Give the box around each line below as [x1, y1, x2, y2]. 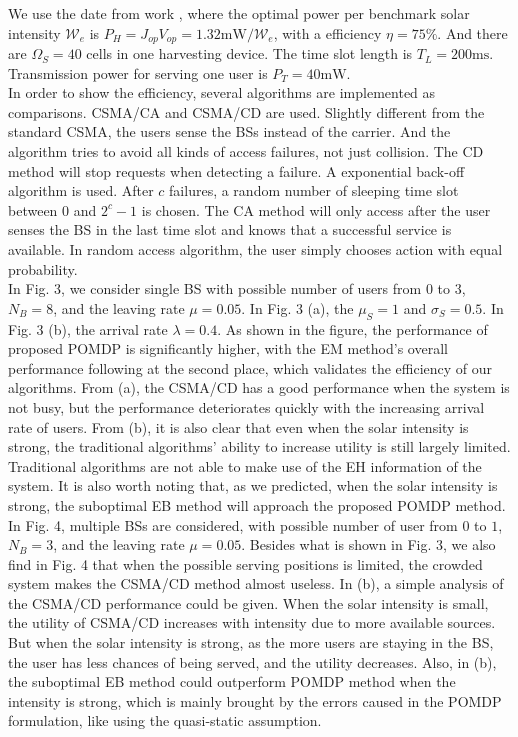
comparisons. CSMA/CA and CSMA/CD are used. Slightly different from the [8, 101, 485, 122]
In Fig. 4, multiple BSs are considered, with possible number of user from [8, 514, 458, 535]
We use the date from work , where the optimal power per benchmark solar [8, 3, 470, 23]
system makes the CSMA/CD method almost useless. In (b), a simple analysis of [8, 573, 504, 594]
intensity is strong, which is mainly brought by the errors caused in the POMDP [8, 690, 502, 711]
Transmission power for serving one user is [8, 62, 268, 83]
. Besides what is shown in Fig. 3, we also [241, 534, 496, 555]
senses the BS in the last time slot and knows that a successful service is [8, 219, 452, 240]
